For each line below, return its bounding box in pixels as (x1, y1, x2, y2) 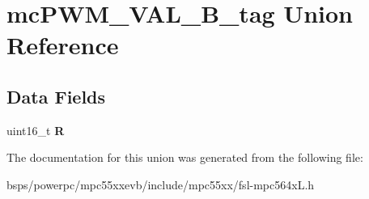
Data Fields (6, 83, 106, 108)
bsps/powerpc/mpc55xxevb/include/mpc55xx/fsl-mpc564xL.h (6, 176, 315, 193)
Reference (6, 28, 119, 61)
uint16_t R (6, 121, 65, 138)
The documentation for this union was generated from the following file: (6, 149, 363, 166)
